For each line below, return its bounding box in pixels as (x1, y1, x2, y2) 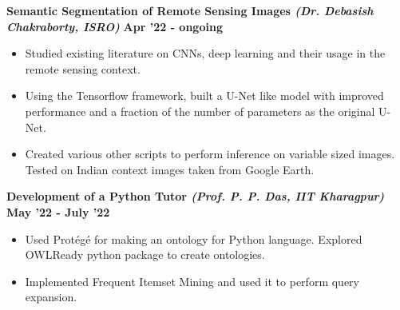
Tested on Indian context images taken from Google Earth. (25, 161, 315, 177)
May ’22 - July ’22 (6, 203, 110, 220)
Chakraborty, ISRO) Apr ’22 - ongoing (6, 18, 223, 34)
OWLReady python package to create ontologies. (25, 246, 265, 263)
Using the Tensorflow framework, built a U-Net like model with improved (25, 87, 384, 104)
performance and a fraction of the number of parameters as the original (25, 102, 375, 119)
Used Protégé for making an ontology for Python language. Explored (25, 230, 362, 247)
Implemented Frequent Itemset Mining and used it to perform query (25, 272, 359, 289)
